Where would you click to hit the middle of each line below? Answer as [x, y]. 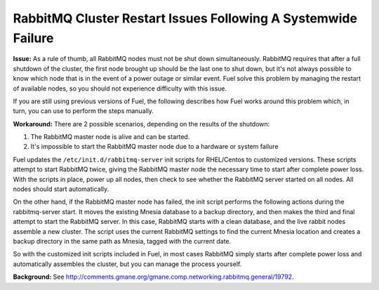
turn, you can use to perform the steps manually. [84, 111]
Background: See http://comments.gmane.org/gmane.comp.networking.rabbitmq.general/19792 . [153, 277]
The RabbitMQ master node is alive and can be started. [110, 137]
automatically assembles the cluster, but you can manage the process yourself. [127, 264]
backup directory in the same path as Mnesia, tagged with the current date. [122, 241]
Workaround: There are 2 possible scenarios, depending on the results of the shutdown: [141, 124]
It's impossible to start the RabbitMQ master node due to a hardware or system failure [154, 147]
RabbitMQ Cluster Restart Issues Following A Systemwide [185, 18]
